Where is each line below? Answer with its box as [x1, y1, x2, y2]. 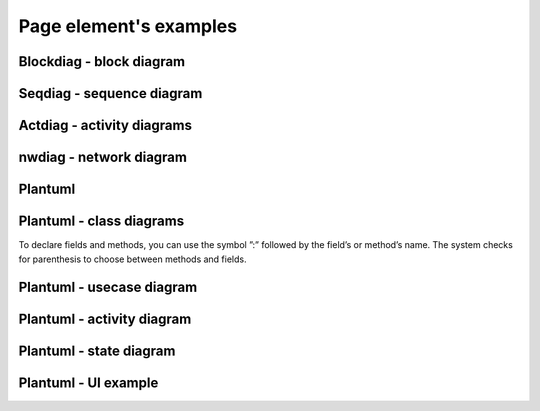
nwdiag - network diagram [18, 149, 187, 166]
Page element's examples [18, 15, 238, 37]
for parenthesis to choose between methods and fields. [18, 253, 247, 265]
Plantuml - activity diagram [18, 311, 192, 328]
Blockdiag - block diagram [18, 53, 186, 70]
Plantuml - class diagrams [18, 213, 185, 230]
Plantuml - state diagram [18, 343, 176, 360]
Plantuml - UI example [18, 375, 159, 392]
